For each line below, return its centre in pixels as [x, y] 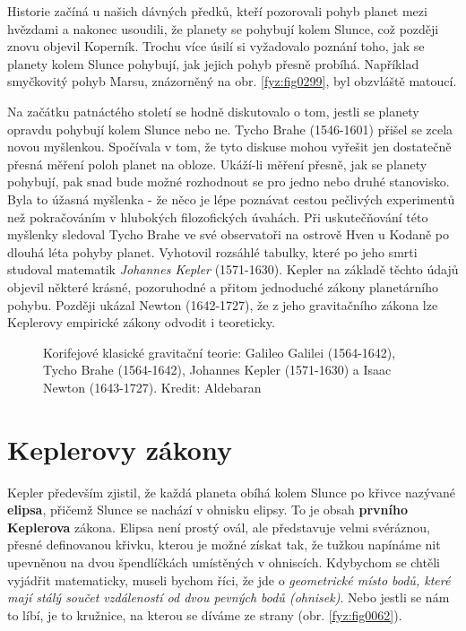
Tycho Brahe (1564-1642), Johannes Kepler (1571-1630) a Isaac [217, 370]
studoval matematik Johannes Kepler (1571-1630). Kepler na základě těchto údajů [233, 269]
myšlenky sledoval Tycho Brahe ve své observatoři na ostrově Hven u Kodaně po [229, 234]
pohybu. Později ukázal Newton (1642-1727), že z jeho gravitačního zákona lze [223, 304]
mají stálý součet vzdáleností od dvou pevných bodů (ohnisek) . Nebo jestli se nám [229, 597]
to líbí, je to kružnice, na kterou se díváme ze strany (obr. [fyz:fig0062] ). [205, 614]
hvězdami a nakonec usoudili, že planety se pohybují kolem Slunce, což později [223, 28]
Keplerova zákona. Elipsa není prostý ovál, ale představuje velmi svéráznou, [219, 527]
